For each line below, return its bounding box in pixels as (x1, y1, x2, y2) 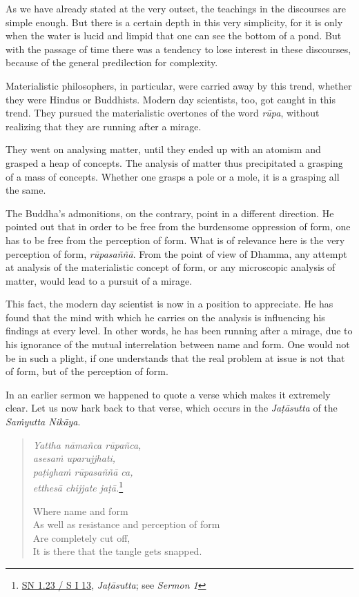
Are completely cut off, (32, 530, 130, 545)
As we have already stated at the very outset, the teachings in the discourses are (6, 1, 346, 15)
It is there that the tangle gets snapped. (32, 544, 202, 558)
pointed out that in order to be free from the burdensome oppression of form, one (6, 219, 351, 234)
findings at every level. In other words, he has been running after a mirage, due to (6, 323, 353, 338)
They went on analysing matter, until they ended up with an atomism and (6, 142, 321, 156)
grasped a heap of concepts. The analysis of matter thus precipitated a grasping (6, 155, 343, 170)
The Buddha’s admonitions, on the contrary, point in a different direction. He (6, 205, 334, 220)
